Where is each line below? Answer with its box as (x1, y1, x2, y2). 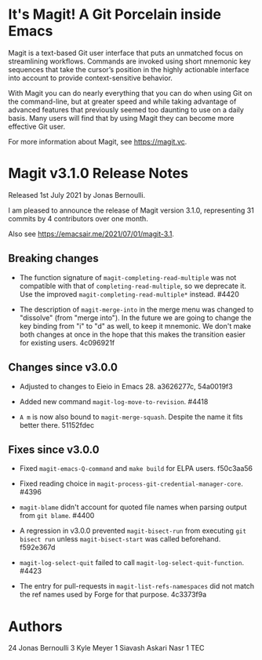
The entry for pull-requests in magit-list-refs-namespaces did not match (19, 582, 255, 591)
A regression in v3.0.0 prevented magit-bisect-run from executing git (19, 526, 247, 535)
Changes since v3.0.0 (8, 361, 118, 374)
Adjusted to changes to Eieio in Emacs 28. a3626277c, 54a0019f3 (19, 381, 233, 391)
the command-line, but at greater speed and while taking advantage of (8, 97, 237, 106)
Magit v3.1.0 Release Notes (8, 165, 189, 182)
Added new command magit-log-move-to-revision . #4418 (19, 396, 209, 406)
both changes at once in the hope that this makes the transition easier (19, 330, 246, 339)
